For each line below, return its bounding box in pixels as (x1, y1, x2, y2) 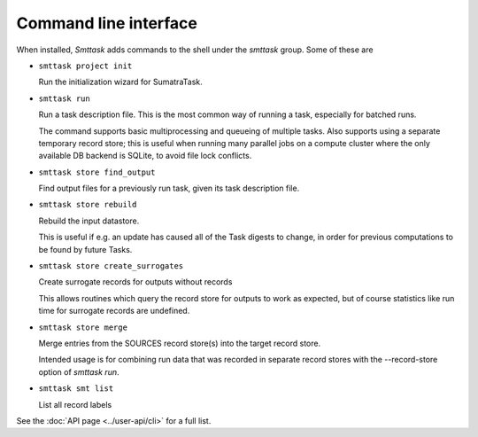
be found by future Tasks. (38, 244, 133, 254)
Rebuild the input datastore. (38, 215, 140, 226)
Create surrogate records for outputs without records (38, 277, 233, 287)
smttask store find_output (38, 167, 156, 177)
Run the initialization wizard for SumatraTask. (38, 76, 203, 88)
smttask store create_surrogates (38, 261, 184, 271)
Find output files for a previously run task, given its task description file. (38, 183, 300, 194)
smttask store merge (38, 322, 128, 332)
